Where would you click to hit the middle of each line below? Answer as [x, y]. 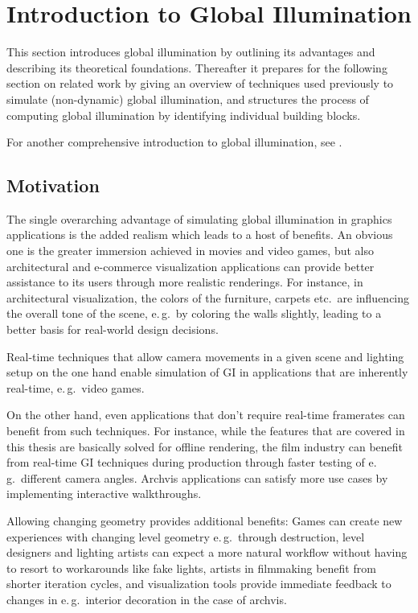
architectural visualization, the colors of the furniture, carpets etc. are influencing [208, 297]
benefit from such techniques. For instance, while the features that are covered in [206, 431]
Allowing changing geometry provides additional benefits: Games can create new [205, 520]
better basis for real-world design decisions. [113, 329]
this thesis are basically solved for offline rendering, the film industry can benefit [205, 446]
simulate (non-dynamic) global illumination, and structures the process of [188, 99]
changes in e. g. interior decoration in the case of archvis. [147, 599]
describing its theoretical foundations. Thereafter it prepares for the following [197, 67]
